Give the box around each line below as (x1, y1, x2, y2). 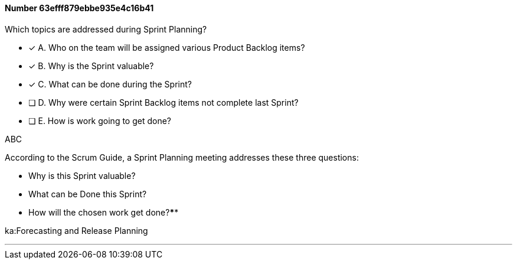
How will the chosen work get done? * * (28, 207, 179, 217)
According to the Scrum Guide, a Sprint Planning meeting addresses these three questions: (5, 152, 359, 162)
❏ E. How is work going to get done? (28, 115, 172, 126)
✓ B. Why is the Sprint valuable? (28, 60, 154, 71)
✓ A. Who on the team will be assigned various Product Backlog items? (28, 42, 305, 53)
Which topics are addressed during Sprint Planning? (5, 24, 207, 34)
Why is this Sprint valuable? (28, 170, 136, 181)
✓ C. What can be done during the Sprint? (28, 79, 192, 89)
